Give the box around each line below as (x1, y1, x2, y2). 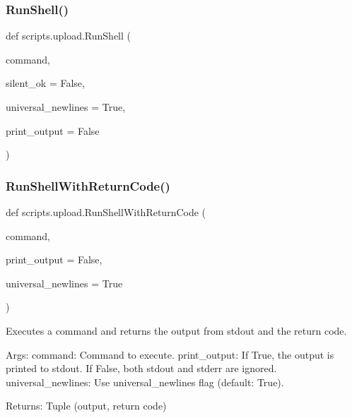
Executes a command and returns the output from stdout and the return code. (6, 323, 347, 338)
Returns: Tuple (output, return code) (6, 398, 167, 413)
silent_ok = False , (6, 76, 85, 90)
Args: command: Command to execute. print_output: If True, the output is (6, 347, 334, 362)
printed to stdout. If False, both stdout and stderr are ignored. (6, 361, 277, 376)
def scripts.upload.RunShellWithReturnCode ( (6, 205, 206, 219)
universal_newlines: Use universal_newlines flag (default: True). (6, 374, 284, 389)
